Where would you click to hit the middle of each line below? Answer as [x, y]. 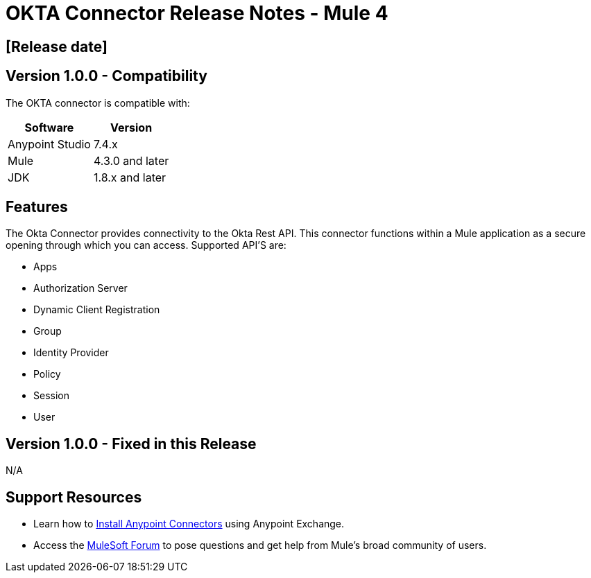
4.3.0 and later [131, 160]
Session [51, 396]
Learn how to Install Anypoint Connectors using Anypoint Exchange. [189, 524]
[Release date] [57, 46]
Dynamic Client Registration [97, 310]
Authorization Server [80, 288]
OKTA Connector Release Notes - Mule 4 [197, 13]
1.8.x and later [130, 177]
